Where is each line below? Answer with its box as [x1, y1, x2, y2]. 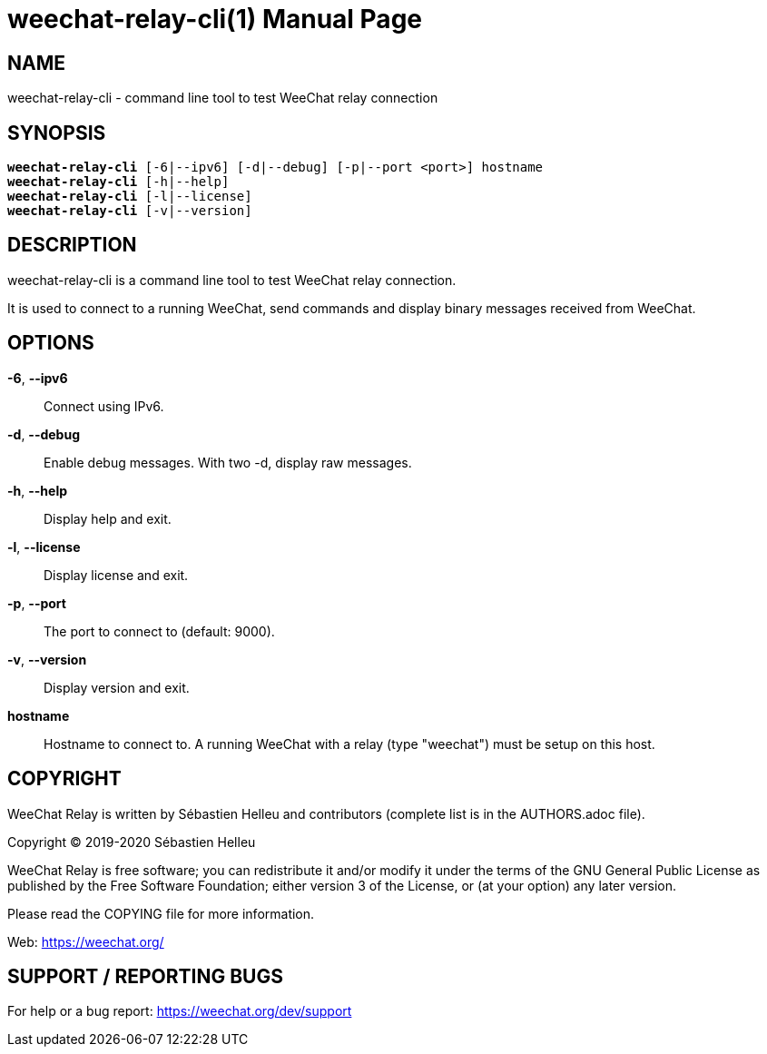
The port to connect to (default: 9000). [44, 623, 275, 639]
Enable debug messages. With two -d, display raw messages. [44, 454, 412, 470]
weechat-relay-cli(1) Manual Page [7, 4, 422, 34]
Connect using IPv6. [44, 398, 164, 414]
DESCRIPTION [7, 233, 137, 257]
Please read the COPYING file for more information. [7, 905, 315, 921]
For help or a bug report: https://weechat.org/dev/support [7, 1003, 352, 1020]
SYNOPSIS [7, 121, 106, 144]
